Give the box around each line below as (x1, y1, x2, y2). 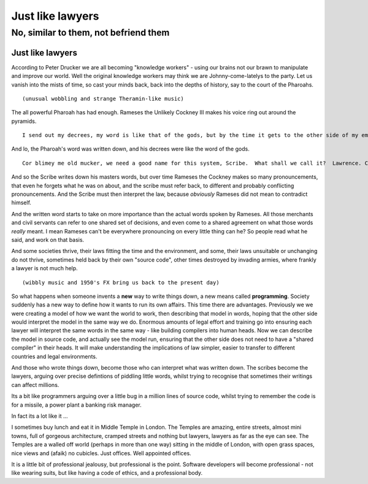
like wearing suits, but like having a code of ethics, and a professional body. (11, 469, 203, 477)
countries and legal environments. (11, 353, 98, 360)
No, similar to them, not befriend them (11, 27, 170, 38)
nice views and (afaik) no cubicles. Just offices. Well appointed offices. (11, 449, 191, 457)
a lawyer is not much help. (11, 265, 78, 272)
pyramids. (11, 117, 37, 125)
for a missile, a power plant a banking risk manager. (11, 401, 142, 408)
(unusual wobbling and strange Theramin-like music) (22, 95, 184, 102)
